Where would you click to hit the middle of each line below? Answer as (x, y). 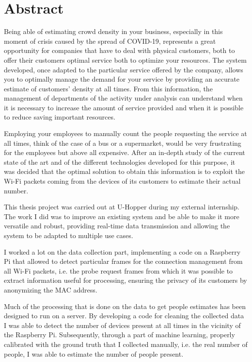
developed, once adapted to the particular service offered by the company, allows (124, 69)
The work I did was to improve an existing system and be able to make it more (122, 216)
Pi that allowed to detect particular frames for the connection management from (123, 261)
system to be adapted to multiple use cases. (69, 235)
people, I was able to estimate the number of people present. (94, 353)
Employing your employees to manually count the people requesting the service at (126, 133)
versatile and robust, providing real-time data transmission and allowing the (117, 226)
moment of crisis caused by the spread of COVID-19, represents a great (110, 41)
